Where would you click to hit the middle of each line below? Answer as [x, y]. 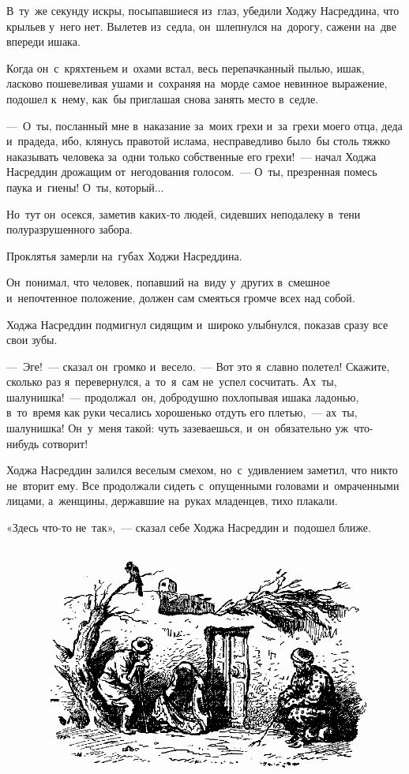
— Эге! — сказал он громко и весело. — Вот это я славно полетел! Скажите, [198, 366]
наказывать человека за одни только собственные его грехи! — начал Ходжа [191, 156]
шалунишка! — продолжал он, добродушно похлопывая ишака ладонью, [183, 396]
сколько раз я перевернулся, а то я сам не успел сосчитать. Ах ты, [172, 381]
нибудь [23, 443]
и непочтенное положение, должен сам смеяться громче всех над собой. [181, 297]
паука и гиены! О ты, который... [85, 187]
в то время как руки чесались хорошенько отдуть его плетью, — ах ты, [182, 412]
